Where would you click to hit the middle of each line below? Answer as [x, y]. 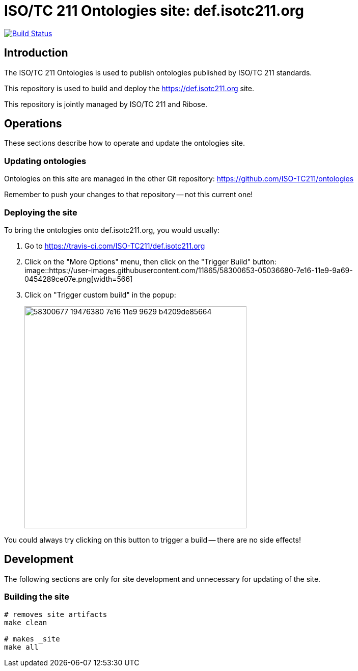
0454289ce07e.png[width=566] [79, 279]
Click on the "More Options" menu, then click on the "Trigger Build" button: [150, 261]
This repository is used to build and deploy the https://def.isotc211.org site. [129, 88]
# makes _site [32, 639]
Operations [33, 124]
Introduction [36, 53]
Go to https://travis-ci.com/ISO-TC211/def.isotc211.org [115, 246]
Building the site [37, 597]
